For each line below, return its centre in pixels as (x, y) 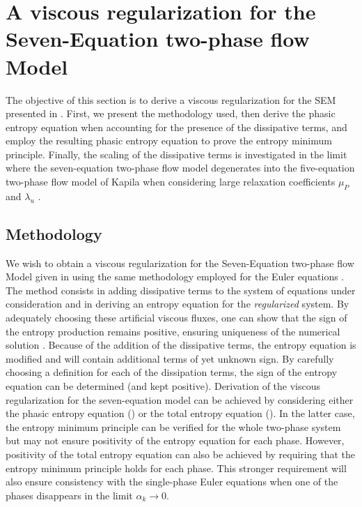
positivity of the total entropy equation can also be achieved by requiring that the (180, 454)
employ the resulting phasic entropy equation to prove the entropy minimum (169, 141)
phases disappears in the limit (69, 495)
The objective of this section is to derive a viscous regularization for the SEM (171, 99)
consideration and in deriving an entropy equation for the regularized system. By (178, 304)
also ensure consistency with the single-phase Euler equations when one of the (172, 482)
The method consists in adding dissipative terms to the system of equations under (181, 290)
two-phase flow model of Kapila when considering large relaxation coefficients (171, 182)
